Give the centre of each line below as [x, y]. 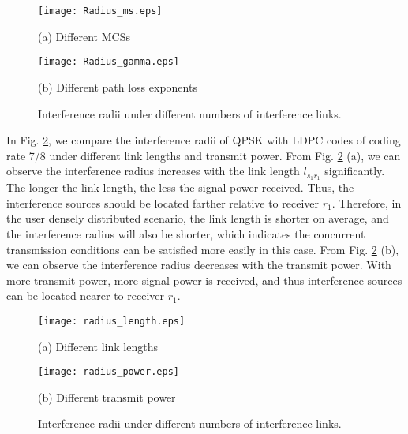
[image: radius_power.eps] [109, 372]
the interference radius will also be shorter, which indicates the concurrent [186, 233]
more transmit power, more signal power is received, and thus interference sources [204, 280]
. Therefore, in [367, 202]
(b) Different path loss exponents [118, 86]
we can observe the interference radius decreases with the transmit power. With [199, 265]
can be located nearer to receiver [86, 296]
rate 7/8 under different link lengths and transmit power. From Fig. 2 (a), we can [204, 155]
